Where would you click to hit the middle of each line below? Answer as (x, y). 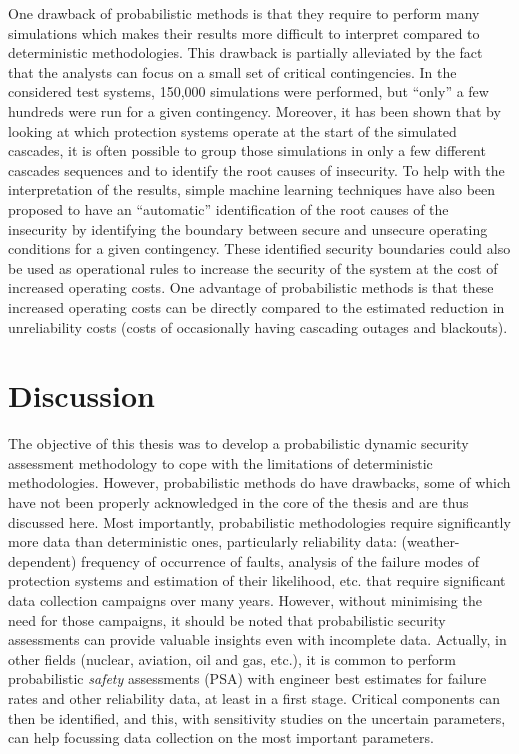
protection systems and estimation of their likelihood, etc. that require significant (257, 580)
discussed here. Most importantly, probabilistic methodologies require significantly (259, 521)
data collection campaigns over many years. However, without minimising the (245, 599)
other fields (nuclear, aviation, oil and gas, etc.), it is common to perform (232, 658)
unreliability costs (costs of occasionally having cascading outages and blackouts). (258, 326)
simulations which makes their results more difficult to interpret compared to (244, 32)
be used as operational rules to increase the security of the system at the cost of (253, 267)
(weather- (430, 541)
